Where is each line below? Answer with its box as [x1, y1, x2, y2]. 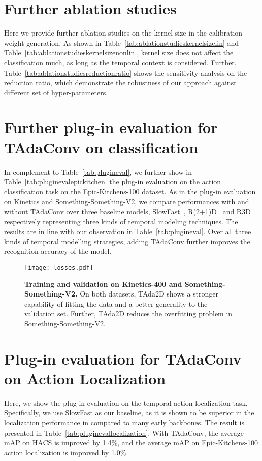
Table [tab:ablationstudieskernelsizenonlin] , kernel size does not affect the [4, 47, 234, 58]
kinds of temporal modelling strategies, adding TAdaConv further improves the [4, 236, 250, 246]
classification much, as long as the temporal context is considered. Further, [4, 57, 237, 68]
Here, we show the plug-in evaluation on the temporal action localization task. [4, 397, 248, 408]
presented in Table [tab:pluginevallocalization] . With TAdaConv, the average [4, 427, 244, 438]
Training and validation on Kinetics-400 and [24, 278, 182, 289]
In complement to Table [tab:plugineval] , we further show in [4, 166, 192, 177]
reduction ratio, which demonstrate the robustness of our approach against [4, 77, 237, 88]
